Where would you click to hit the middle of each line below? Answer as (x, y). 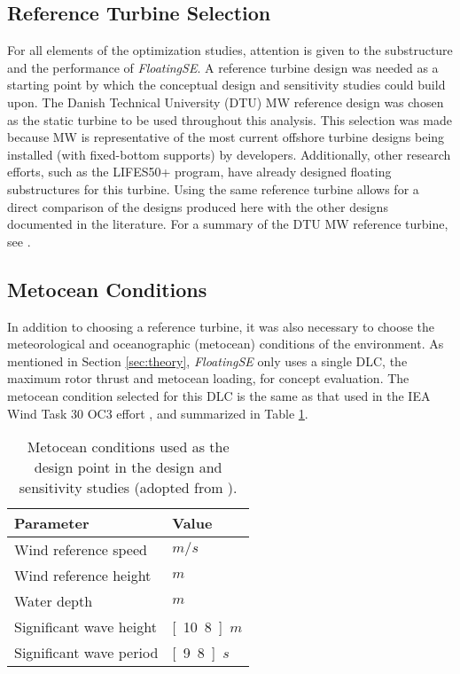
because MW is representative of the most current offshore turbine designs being (226, 137)
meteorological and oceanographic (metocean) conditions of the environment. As (226, 344)
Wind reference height (83, 576)
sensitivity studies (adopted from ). (128, 488)
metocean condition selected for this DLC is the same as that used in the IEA (219, 395)
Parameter (52, 523)
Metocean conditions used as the (128, 447)
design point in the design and (128, 467)
